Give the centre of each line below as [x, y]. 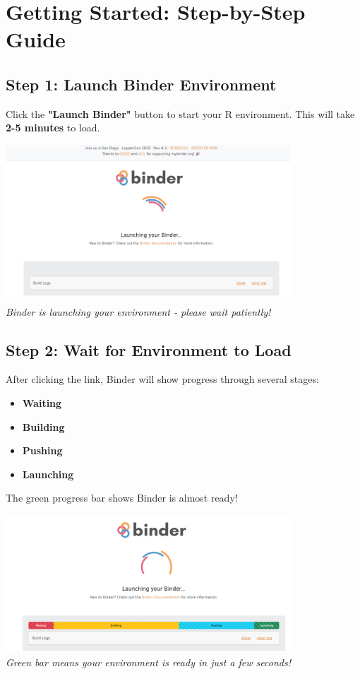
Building [43, 426]
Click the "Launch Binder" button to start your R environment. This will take [180, 113]
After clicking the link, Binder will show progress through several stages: [162, 379]
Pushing [42, 450]
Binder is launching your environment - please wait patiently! [138, 311]
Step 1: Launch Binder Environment [141, 84]
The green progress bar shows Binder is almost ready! [122, 498]
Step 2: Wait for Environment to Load [149, 349]
